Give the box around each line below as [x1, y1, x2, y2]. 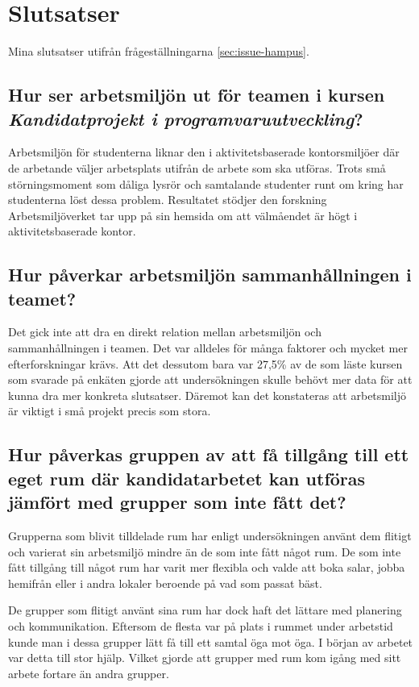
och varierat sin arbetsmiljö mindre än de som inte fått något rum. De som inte [8, 543, 401, 560]
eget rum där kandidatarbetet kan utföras [8, 465, 366, 490]
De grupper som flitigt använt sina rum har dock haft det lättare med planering [8, 602, 402, 618]
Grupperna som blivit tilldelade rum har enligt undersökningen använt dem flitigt [8, 527, 412, 544]
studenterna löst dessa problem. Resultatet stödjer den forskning [8, 191, 327, 208]
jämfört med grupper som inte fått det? [8, 489, 346, 514]
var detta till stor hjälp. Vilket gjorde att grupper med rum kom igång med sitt [8, 649, 401, 666]
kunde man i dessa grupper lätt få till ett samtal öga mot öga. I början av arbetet [8, 633, 413, 650]
